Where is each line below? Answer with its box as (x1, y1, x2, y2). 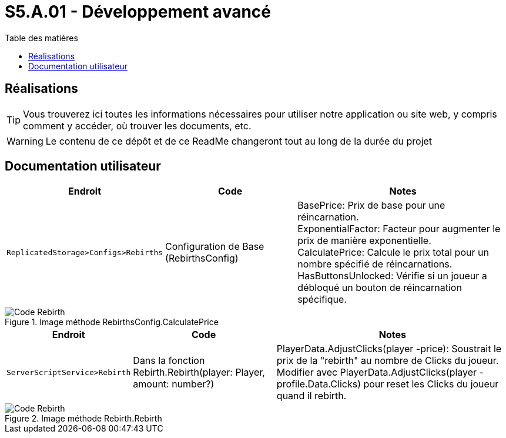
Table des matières (5, 32, 78, 43)
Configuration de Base (165, 240, 264, 253)
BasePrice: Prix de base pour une (297, 199, 445, 212)
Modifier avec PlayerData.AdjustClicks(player (276, 366, 477, 379)
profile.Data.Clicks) (276, 378, 361, 390)
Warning (6, 135, 43, 147)
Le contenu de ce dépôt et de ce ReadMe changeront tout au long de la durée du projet (45, 135, 433, 147)
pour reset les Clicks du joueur (363, 378, 499, 390)
